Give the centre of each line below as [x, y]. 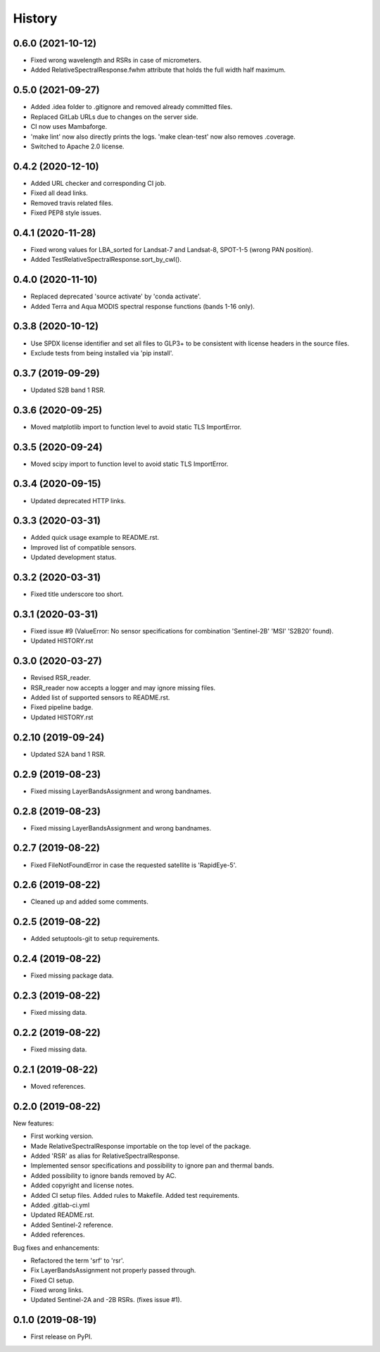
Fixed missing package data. [72, 975]
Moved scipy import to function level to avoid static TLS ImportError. [129, 464]
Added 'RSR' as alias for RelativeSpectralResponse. [105, 1156]
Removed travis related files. [72, 203]
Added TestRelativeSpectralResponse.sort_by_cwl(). [106, 260]
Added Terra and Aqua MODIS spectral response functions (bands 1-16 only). [142, 306]
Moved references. [58, 1086]
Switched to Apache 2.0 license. [77, 146]
